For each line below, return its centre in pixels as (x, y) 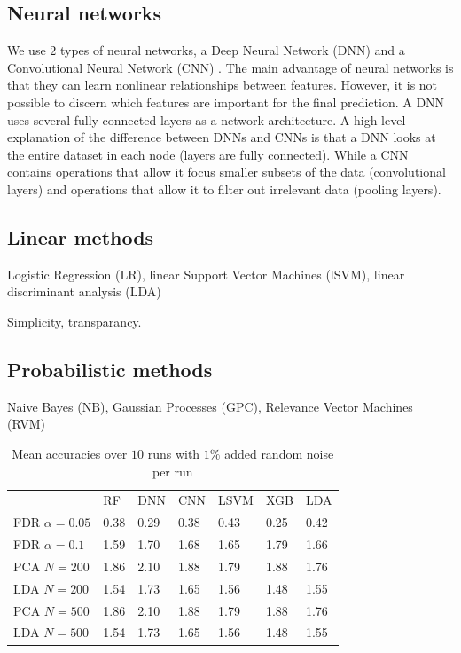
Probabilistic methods (110, 369)
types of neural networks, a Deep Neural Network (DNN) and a (232, 50)
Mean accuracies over (70, 453)
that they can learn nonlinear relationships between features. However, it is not (223, 85)
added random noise (279, 453)
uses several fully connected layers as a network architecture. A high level (207, 119)
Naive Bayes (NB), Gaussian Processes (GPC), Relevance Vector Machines (210, 406)
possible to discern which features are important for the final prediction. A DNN (226, 102)
